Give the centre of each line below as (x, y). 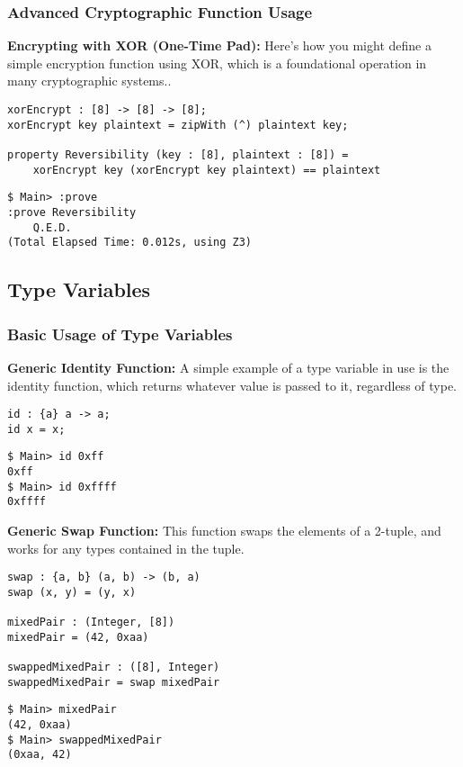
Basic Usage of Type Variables (120, 334)
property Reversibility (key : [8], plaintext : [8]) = (178, 154)
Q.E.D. (52, 227)
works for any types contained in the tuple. (126, 548)
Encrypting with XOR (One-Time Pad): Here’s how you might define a (219, 45)
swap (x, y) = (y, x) (72, 592)
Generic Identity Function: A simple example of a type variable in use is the (228, 367)
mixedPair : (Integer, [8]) (91, 623)
